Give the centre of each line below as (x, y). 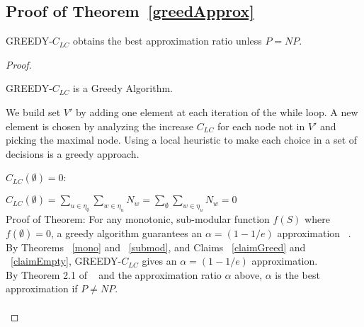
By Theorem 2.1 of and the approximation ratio (114, 274)
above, (249, 274)
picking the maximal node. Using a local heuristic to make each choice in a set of (182, 140)
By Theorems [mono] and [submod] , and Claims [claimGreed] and (156, 247)
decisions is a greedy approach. (73, 153)
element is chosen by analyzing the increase (100, 126)
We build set (33, 111)
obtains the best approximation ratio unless (167, 41)
